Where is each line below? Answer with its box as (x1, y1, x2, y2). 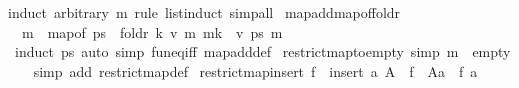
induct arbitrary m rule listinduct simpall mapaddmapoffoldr (8, 2, 401, 22)
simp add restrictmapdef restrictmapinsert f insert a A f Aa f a (33, 60, 478, 81)
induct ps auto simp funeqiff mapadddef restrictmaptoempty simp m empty (14, 41, 511, 62)
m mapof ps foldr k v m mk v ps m (21, 21, 283, 42)
